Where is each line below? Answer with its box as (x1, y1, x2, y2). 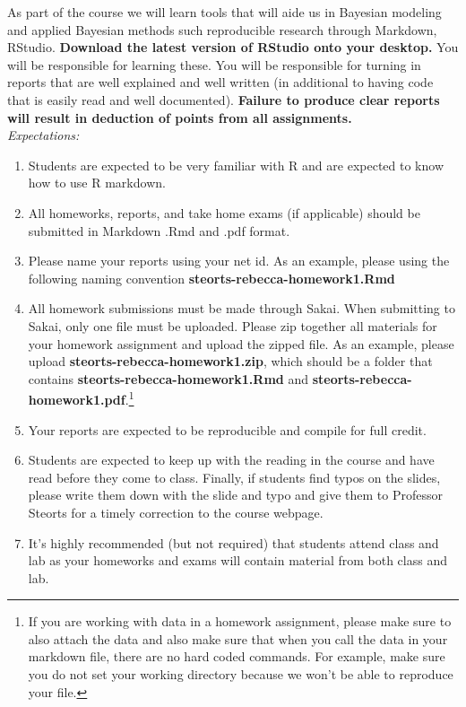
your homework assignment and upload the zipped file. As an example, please (28, 334, 454, 353)
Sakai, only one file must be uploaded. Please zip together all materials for (28, 316, 437, 335)
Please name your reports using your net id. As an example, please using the (28, 251, 450, 270)
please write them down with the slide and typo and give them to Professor (28, 485, 444, 504)
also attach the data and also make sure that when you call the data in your (28, 629, 448, 648)
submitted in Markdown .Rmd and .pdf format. (28, 221, 290, 240)
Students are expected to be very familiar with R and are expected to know (28, 155, 444, 174)
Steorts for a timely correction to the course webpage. (28, 502, 324, 521)
